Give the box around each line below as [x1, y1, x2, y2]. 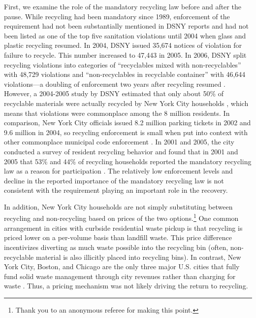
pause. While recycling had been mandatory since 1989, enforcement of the [4, 11, 230, 21]
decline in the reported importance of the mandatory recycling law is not [4, 175, 224, 185]
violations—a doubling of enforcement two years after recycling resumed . [4, 78, 225, 89]
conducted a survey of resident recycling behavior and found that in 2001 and [4, 146, 238, 156]
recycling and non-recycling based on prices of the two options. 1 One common [4, 212, 239, 223]
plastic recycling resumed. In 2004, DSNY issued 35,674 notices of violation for [4, 40, 242, 50]
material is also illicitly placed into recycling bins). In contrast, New [35, 251, 241, 262]
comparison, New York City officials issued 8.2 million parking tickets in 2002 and [4, 117, 251, 128]
